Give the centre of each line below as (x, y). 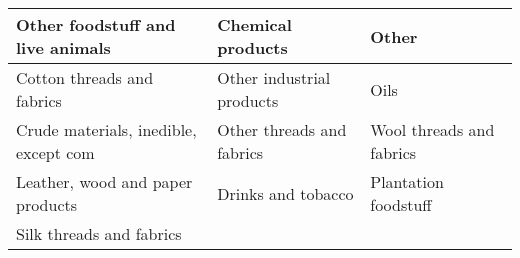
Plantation (407, 181)
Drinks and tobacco (285, 193)
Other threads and (282, 129)
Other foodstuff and (96, 24)
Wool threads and (432, 129)
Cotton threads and (85, 77)
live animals (63, 47)
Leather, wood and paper (104, 181)
